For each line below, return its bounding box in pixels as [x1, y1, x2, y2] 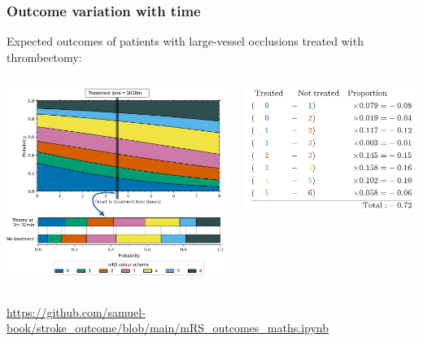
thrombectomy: [7, 48, 82, 65]
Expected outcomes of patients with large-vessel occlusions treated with [7, 33, 364, 50]
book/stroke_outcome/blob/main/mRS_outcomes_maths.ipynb [7, 319, 329, 336]
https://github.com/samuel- [7, 303, 146, 320]
